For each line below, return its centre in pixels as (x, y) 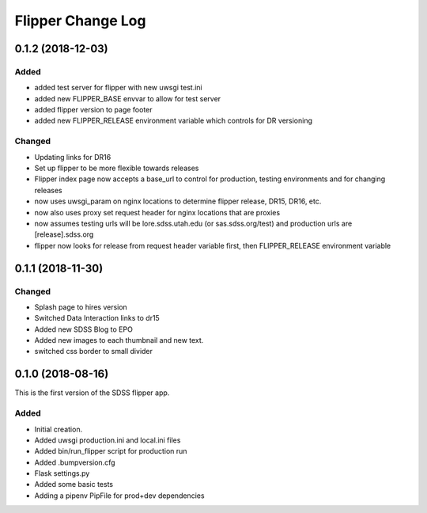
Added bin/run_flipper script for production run (111, 451)
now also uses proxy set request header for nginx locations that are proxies (157, 212)
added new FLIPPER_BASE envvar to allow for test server (128, 98)
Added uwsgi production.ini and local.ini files (108, 440)
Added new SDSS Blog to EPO (84, 329)
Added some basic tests (74, 484)
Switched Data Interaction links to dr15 (97, 318)
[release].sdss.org (64, 234)
